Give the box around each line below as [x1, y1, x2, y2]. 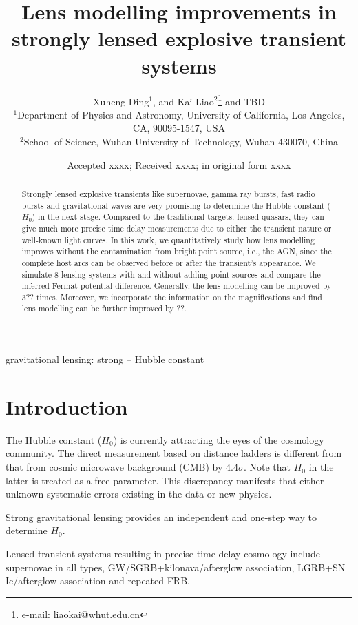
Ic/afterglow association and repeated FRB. [6, 573, 190, 588]
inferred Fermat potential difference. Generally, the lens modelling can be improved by [21, 280, 332, 291]
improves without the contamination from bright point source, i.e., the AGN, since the [21, 245, 332, 257]
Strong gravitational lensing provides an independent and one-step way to [6, 509, 317, 524]
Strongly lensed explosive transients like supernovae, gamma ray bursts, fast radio [21, 187, 315, 199]
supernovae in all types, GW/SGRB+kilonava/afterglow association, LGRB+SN [6, 560, 346, 574]
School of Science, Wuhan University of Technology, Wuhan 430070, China [23, 134, 339, 148]
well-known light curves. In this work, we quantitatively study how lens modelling [21, 234, 315, 245]
